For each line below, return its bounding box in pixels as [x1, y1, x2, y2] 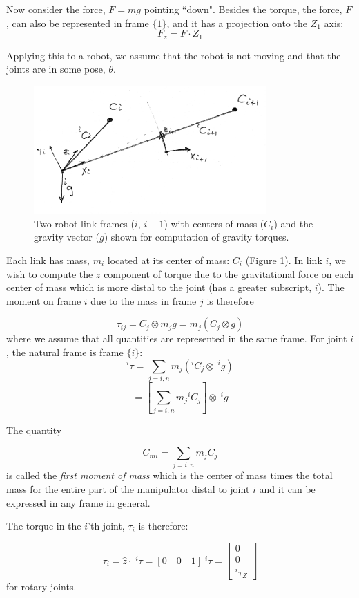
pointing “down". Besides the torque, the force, [144, 2, 342, 16]
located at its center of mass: [107, 253, 230, 267]
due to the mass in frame [90, 293, 197, 308]
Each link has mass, [6, 253, 90, 267]
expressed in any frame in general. [6, 495, 151, 510]
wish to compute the [6, 266, 93, 281]
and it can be [259, 482, 316, 496]
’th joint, [88, 518, 125, 533]
